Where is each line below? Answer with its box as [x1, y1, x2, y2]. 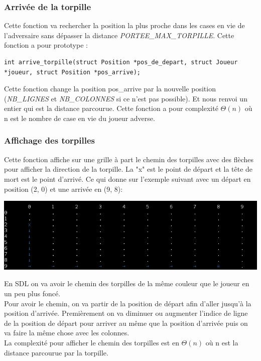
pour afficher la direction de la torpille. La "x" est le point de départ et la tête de [4, 164, 253, 174]
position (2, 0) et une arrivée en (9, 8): [4, 183, 123, 194]
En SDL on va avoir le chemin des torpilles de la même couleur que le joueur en [4, 278, 249, 289]
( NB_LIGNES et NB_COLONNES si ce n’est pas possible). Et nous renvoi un [4, 93, 247, 103]
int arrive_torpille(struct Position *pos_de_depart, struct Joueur [4, 59, 238, 66]
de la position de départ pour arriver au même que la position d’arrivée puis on [4, 317, 248, 328]
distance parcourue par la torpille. [4, 347, 108, 357]
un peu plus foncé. [4, 288, 61, 298]
